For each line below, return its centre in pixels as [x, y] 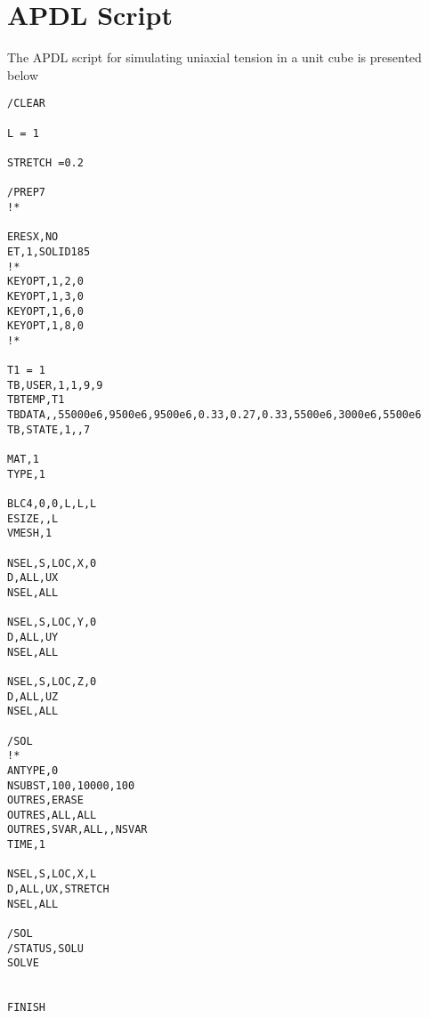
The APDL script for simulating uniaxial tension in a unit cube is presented [214, 57]
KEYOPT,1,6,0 [45, 311]
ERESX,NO [33, 237]
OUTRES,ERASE [45, 800]
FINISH [26, 1008]
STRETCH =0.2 [45, 162]
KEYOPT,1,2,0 [45, 282]
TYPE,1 [26, 474]
